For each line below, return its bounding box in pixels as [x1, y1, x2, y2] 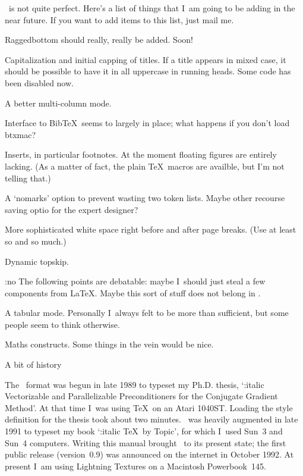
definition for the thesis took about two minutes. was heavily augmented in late [5, 413, 298, 425]
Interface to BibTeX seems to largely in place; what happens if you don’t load [5, 117, 290, 129]
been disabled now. [5, 76, 74, 89]
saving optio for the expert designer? [5, 203, 138, 215]
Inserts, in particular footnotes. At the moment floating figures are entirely [5, 148, 277, 161]
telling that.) [5, 171, 51, 184]
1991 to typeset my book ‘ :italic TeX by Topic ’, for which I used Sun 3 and [5, 425, 283, 437]
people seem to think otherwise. [5, 318, 120, 330]
